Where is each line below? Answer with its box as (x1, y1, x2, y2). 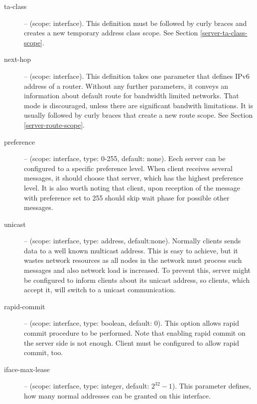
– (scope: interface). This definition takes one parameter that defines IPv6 (24, 70, 250, 81)
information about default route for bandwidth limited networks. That (24, 90, 239, 101)
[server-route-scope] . (24, 119, 85, 130)
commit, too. (24, 347, 63, 358)
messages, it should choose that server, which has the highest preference (24, 173, 244, 183)
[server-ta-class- (200, 27, 248, 38)
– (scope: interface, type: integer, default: (24, 381, 149, 391)
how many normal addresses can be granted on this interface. (24, 391, 211, 401)
